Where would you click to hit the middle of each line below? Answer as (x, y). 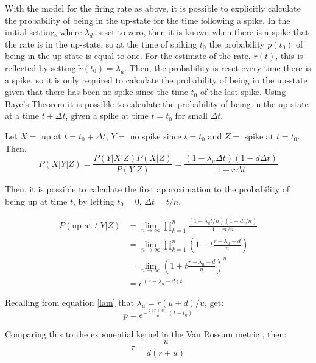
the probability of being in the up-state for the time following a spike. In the (148, 20)
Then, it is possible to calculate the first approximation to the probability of (147, 189)
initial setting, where (44, 32)
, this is (289, 56)
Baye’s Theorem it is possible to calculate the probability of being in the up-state (157, 103)
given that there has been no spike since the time (97, 92)
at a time (22, 115)
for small (191, 115)
